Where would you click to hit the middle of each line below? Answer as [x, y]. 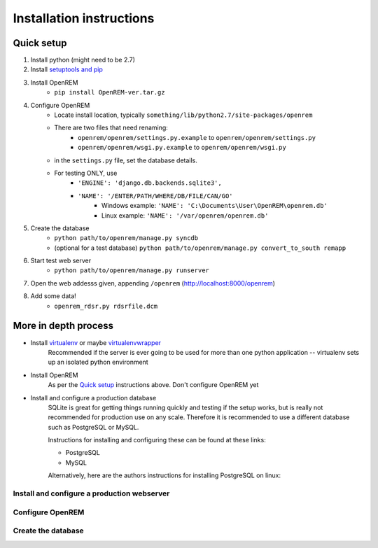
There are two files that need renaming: [111, 128]
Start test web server [61, 261]
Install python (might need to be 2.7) [83, 60]
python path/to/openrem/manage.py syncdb [126, 238]
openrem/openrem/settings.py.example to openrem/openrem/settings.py [197, 137]
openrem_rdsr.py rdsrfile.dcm [106, 306]
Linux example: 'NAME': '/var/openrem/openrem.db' [185, 215]
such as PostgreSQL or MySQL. [93, 427]
